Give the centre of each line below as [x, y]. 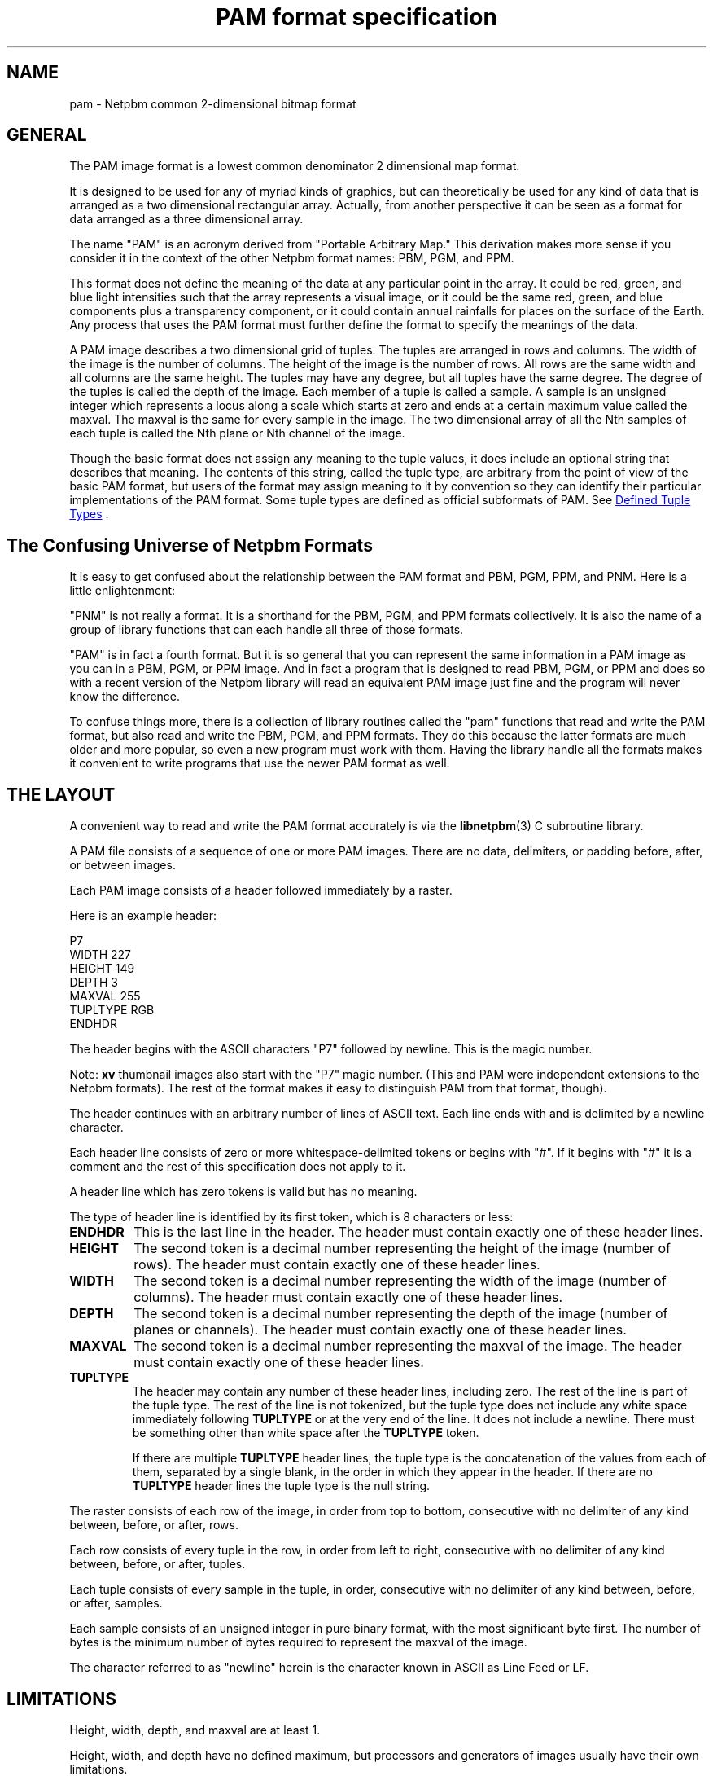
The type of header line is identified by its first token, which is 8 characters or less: [291, 1217]
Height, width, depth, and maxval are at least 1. [195, 1730]
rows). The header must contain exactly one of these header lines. [337, 1265]
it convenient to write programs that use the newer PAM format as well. [260, 763]
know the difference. [125, 697]
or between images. [122, 865]
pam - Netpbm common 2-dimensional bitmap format [213, 103]
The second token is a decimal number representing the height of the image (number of [402, 1248]
